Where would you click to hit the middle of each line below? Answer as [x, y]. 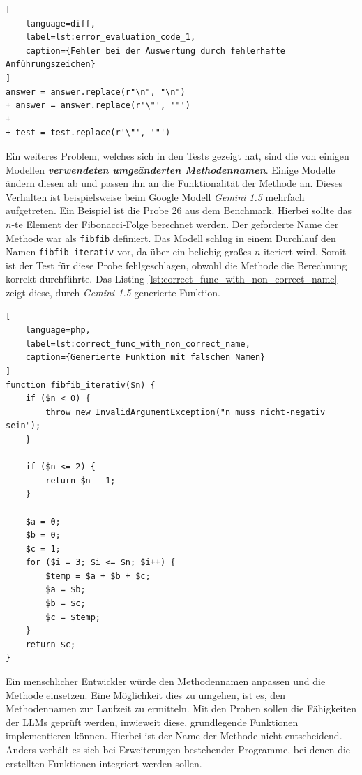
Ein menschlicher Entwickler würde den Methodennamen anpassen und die [166, 681]
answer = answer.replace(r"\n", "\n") [96, 92]
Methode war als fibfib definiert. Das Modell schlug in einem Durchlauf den [171, 238]
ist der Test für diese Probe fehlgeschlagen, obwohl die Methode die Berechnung [176, 265]
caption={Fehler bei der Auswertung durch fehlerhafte [155, 51]
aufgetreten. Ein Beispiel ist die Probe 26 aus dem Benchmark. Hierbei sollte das [179, 210]
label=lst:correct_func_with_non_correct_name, [138, 344]
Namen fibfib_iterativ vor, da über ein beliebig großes [129, 251]
